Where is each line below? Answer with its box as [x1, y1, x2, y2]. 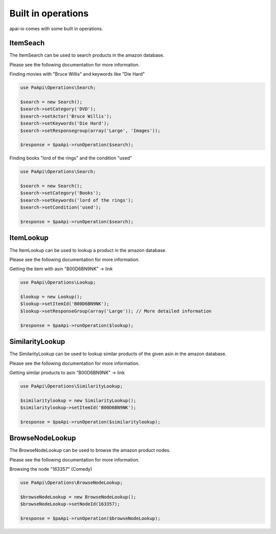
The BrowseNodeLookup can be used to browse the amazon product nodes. [9, 447, 171, 453]
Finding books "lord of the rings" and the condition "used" [9, 155, 132, 161]
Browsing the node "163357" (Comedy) [9, 466, 93, 472]
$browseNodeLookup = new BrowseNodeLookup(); [20, 494, 136, 500]
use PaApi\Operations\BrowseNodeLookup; [20, 480, 123, 485]
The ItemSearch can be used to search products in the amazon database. [9, 52, 165, 58]
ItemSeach [9, 39, 45, 48]
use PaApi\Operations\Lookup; [20, 280, 96, 286]
